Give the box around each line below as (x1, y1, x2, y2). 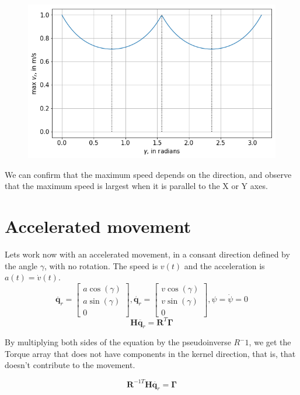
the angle (5, 259, 37, 272)
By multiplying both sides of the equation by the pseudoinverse (5, 336, 231, 348)
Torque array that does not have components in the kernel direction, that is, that (5, 347, 296, 359)
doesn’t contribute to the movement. (5, 359, 135, 371)
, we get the (249, 336, 291, 348)
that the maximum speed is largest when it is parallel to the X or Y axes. (5, 180, 268, 192)
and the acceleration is (184, 259, 265, 272)
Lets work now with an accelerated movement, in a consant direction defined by (5, 248, 290, 260)
